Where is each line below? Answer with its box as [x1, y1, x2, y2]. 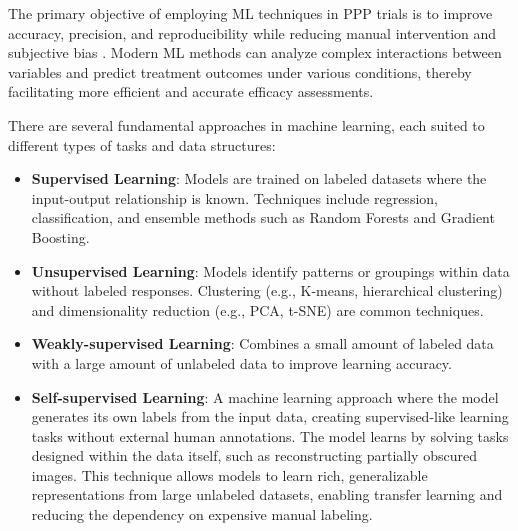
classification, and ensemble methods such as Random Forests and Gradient [31, 207, 495, 228]
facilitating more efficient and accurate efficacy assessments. [8, 81, 374, 102]
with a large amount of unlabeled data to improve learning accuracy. [31, 352, 452, 373]
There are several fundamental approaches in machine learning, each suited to [8, 114, 485, 135]
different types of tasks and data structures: [8, 134, 276, 155]
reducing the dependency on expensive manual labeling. [31, 504, 373, 525]
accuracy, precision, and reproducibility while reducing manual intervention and [8, 22, 497, 43]
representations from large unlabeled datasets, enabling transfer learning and [31, 484, 503, 505]
